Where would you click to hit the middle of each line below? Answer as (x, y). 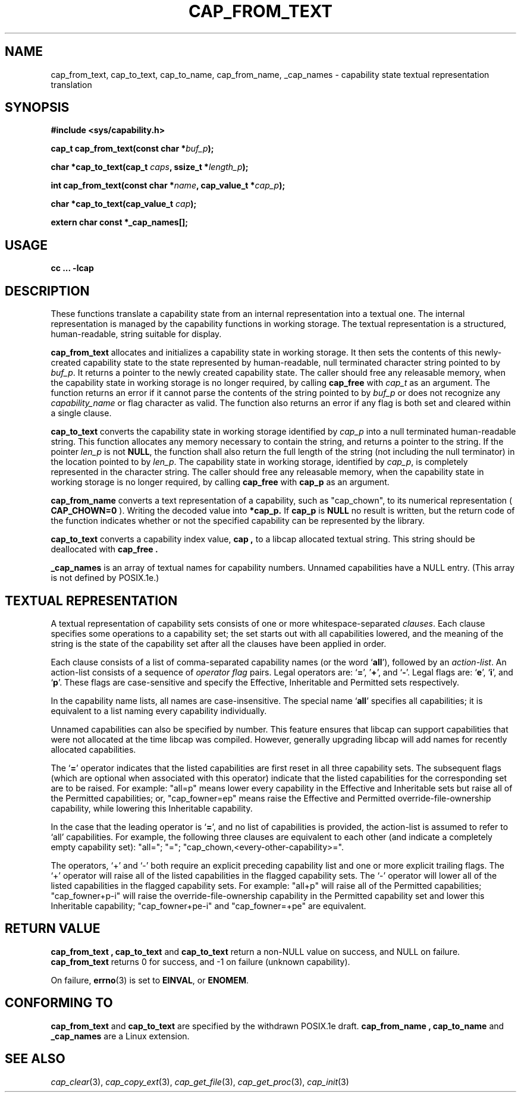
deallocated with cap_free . (104, 549)
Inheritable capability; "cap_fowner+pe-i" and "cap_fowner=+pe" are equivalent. (208, 906)
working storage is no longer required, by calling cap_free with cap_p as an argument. (220, 482)
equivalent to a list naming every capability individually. (159, 711)
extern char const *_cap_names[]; (120, 222)
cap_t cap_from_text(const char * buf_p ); (132, 149)
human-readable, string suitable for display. (136, 334)
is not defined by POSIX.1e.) (105, 578)
